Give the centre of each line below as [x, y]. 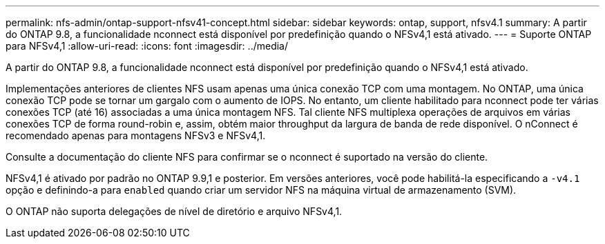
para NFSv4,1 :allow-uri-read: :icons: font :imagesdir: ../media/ [147, 46]
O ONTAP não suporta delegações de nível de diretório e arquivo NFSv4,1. [174, 211]
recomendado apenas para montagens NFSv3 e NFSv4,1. [136, 135]
